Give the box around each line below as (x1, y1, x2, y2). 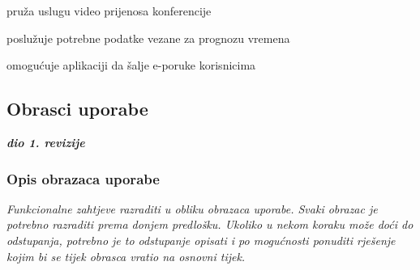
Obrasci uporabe (6, 96, 148, 121)
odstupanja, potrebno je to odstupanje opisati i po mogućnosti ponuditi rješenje (6, 231, 396, 248)
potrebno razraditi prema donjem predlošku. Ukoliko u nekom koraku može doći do (6, 216, 414, 233)
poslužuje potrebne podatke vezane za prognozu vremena (6, 29, 290, 46)
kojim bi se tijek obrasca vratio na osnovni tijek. (6, 247, 246, 264)
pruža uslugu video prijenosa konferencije (6, 2, 212, 19)
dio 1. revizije (6, 133, 85, 150)
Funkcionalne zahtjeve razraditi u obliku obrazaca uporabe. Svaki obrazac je (6, 200, 378, 217)
